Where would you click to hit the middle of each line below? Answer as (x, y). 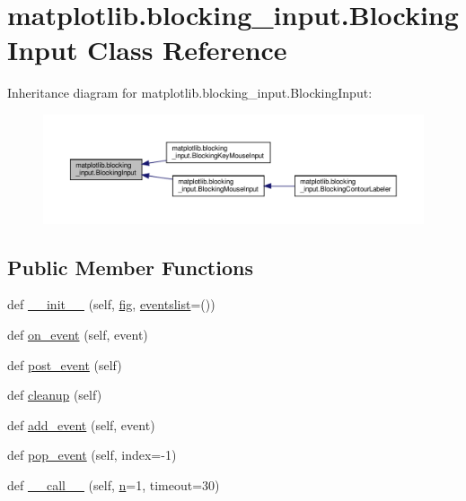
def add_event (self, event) (81, 424)
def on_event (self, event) (78, 335)
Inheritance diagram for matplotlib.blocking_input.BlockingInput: (190, 93)
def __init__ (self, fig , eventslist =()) (111, 304)
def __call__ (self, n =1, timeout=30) (114, 485)
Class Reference (187, 50)
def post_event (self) (65, 364)
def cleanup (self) (55, 395)
